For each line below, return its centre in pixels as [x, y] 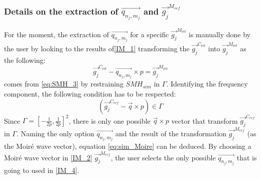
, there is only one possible [110, 120]
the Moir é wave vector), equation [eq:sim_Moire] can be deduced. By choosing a [128, 146]
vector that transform [205, 120]
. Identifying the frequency [207, 84]
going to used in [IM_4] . [42, 170]
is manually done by [220, 34]
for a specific [150, 34]
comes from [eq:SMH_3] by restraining [64, 84]
